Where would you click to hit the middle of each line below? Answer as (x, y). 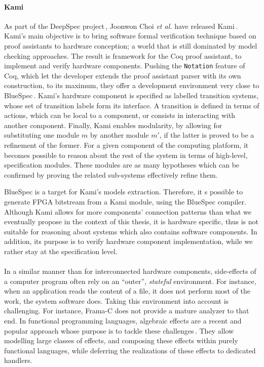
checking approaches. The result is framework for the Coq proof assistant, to (123, 55)
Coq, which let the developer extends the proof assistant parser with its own (123, 75)
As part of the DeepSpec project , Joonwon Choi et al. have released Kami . (121, 26)
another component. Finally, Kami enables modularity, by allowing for (113, 125)
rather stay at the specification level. (61, 251)
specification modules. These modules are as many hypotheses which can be (122, 165)
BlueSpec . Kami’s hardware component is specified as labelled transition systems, (131, 95)
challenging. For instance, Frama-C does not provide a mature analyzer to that (127, 311)
